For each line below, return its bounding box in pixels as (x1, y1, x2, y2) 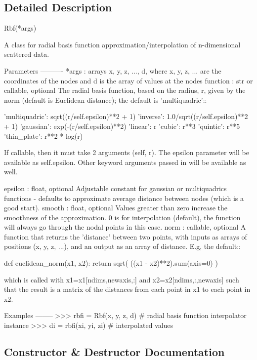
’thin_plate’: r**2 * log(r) (4, 130, 83, 141)
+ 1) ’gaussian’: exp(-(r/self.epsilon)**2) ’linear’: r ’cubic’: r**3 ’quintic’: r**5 (4, 120, 240, 131)
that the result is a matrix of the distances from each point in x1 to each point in (4, 284, 251, 294)
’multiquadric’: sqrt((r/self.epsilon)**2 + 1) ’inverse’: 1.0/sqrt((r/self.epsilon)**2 (4, 111, 248, 121)
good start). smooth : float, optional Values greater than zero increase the (4, 202, 228, 213)
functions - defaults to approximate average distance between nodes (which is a (4, 193, 244, 203)
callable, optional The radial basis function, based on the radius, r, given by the (4, 85, 246, 95)
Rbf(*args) (4, 23, 37, 33)
